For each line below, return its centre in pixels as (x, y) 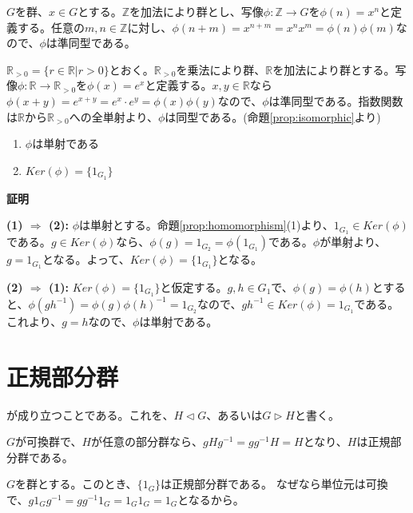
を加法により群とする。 (334, 69)
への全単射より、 (113, 116)
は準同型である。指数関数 (336, 100)
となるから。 (211, 499)
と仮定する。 (194, 286)
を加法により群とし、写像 (197, 11)
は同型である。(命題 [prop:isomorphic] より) (273, 116)
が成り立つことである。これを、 (90, 414)
